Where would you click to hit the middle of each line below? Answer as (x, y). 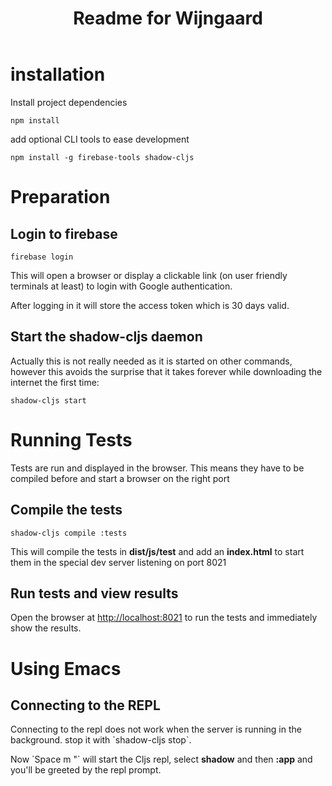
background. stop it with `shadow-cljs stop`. (101, 740)
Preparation (60, 197)
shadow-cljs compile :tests (69, 533)
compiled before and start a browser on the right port (120, 478)
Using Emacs (66, 668)
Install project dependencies (69, 102)
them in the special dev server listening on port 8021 (118, 562)
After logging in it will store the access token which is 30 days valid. (150, 305)
